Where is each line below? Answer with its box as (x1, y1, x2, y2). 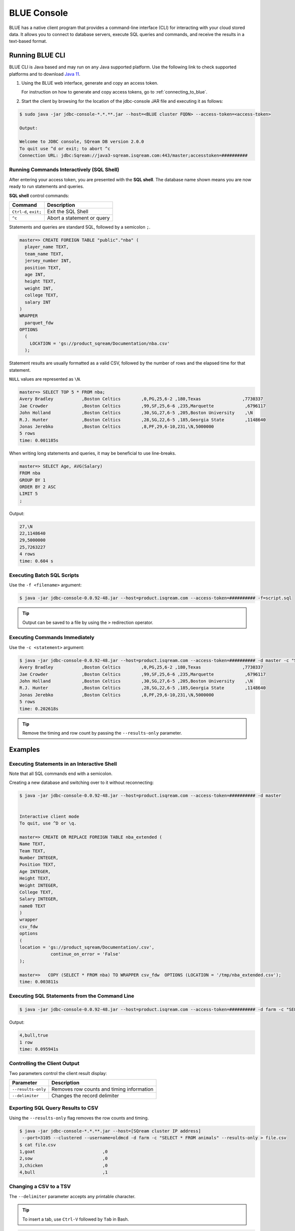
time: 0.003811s (19, 979, 59, 984)
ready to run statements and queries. (9, 184, 85, 190)
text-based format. (9, 38, 47, 44)
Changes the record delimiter (51, 1092, 119, 1099)
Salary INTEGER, (19, 896, 59, 902)
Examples (9, 745, 40, 753)
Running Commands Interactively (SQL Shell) (9, 166, 119, 173)
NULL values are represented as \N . (9, 376, 81, 382)
